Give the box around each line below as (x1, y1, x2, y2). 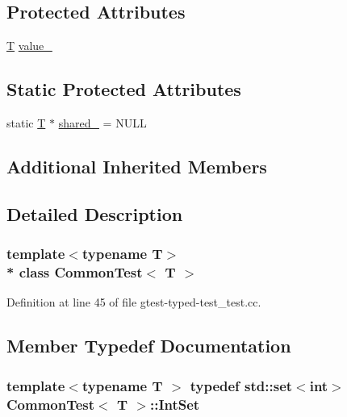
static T (6, 115, 46, 131)
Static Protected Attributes (6, 77, 241, 102)
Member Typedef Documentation (6, 333, 291, 358)
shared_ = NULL (58, 115, 147, 131)
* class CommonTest (6, 262, 143, 281)
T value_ (6, 37, 52, 54)
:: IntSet (149, 394, 200, 414)
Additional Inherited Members (6, 153, 267, 178)
